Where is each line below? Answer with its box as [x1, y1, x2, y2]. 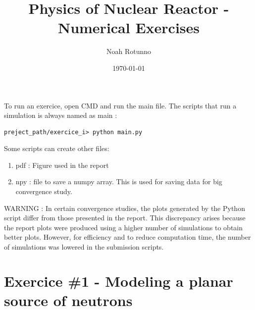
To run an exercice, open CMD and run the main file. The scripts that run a [4, 100, 237, 110]
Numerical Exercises [57, 17, 200, 38]
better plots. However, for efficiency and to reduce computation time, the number [4, 232, 251, 242]
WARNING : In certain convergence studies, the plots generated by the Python [4, 203, 245, 213]
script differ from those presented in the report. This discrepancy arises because [4, 212, 246, 223]
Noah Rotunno [106, 46, 152, 56]
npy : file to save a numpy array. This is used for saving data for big [15, 176, 222, 187]
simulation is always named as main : [4, 110, 117, 120]
